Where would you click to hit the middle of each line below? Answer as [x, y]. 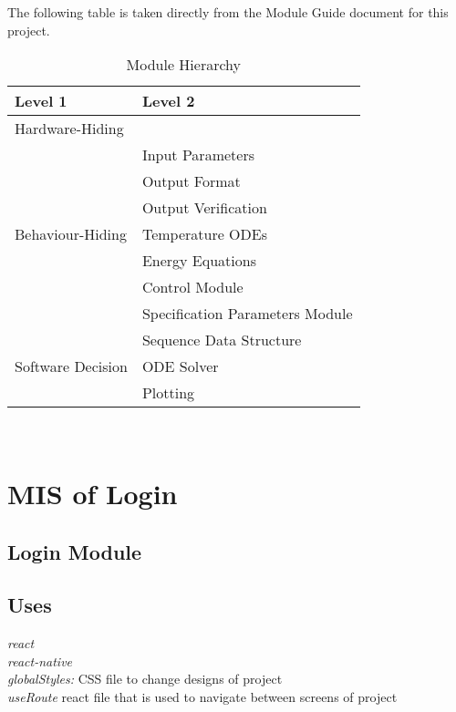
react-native [40, 660]
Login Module [75, 551]
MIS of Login [93, 493]
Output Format [191, 181]
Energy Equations [199, 261]
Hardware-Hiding [69, 129]
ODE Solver [180, 366]
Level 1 [41, 101]
